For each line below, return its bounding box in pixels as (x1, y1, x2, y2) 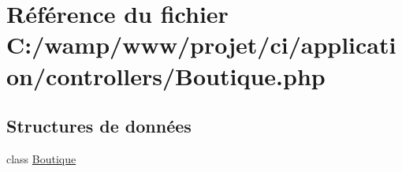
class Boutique (6, 150, 76, 166)
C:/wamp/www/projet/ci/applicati (6, 28, 396, 61)
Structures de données (6, 114, 192, 138)
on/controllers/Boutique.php (6, 59, 326, 92)
